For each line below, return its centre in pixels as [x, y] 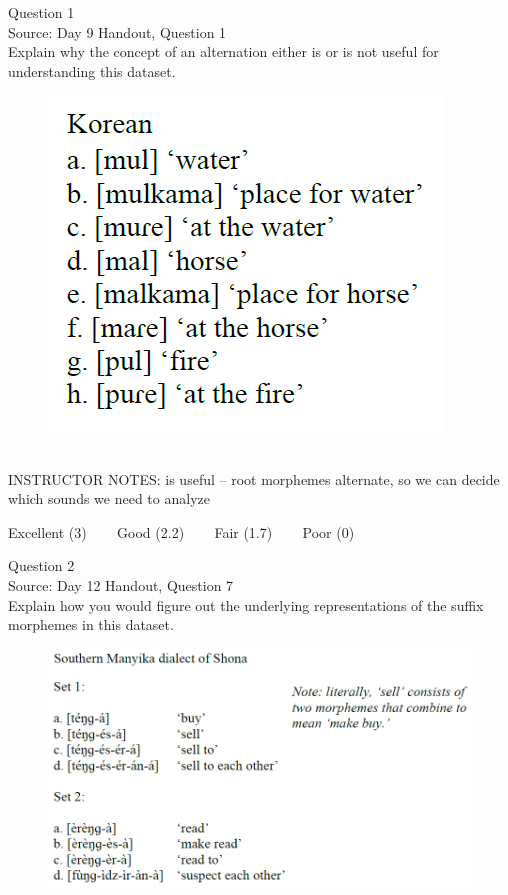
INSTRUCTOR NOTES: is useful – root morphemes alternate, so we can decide [254, 478]
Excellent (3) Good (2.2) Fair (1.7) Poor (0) [181, 531]
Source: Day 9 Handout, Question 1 [117, 31]
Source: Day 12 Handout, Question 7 [121, 584]
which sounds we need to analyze [109, 498]
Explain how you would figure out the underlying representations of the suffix [246, 604]
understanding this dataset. [92, 70]
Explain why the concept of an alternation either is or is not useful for [223, 51]
